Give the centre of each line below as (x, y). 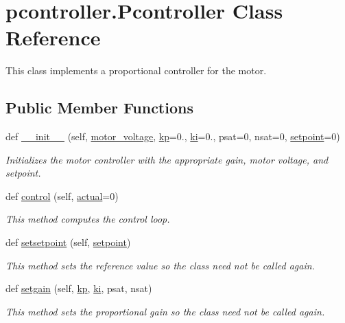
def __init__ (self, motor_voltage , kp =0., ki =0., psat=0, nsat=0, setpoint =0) (173, 136)
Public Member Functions (99, 108)
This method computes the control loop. (88, 219)
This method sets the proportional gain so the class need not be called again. (165, 311)
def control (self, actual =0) (62, 196)
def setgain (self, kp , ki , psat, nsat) (79, 288)
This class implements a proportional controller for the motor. (136, 70)
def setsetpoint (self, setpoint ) (68, 242)
